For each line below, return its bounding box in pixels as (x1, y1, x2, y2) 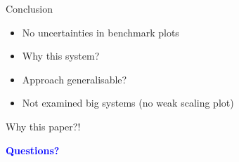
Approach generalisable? (22, 72, 127, 86)
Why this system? (22, 48, 100, 63)
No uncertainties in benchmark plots (22, 25, 179, 39)
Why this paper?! (6, 119, 81, 133)
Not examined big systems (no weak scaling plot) (22, 95, 234, 110)
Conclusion (6, 1, 53, 15)
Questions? (6, 142, 60, 157)
